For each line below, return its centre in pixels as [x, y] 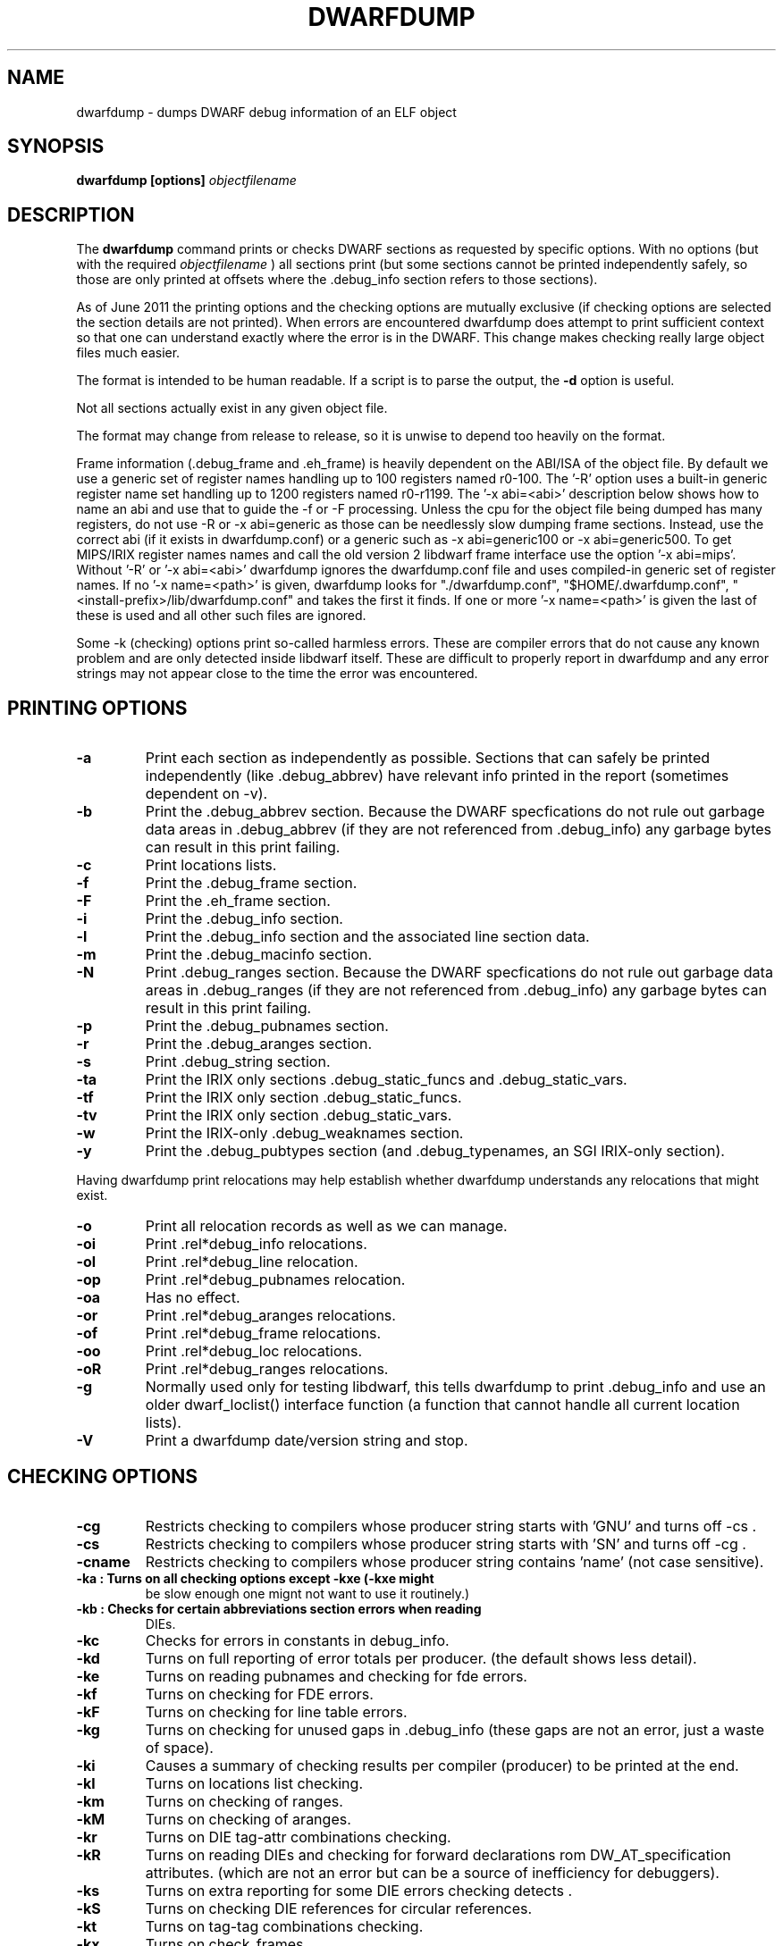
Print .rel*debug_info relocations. [256, 1244]
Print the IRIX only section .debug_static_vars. [299, 1116]
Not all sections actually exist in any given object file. [232, 408]
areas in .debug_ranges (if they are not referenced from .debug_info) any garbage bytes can [456, 990]
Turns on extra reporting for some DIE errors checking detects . [359, 1890]
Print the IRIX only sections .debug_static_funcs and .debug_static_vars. [386, 1080]
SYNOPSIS [56, 147]
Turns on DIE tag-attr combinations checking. [298, 1837]
